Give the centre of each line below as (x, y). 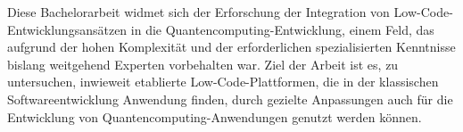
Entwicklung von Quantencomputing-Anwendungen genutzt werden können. (215, 116)
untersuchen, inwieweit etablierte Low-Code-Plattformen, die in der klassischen (223, 82)
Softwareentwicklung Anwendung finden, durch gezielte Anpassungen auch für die (230, 99)
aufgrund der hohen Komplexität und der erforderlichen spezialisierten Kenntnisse (231, 47)
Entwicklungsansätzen (67, 29)
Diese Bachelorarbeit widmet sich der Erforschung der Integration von (198, 12)
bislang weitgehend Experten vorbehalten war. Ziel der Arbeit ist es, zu (203, 64)
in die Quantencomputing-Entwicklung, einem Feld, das (282, 29)
